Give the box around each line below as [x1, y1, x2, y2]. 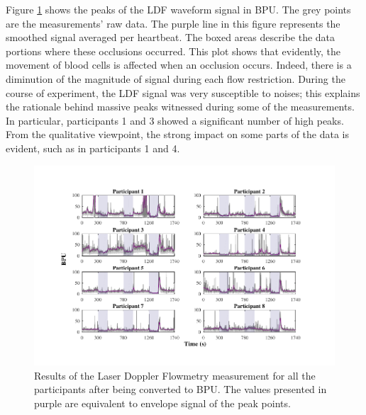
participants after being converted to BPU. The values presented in [34, 382, 327, 397]
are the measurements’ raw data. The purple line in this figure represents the [6, 16, 340, 30]
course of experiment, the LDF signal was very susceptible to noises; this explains [6, 85, 360, 100]
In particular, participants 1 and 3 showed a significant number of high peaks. [6, 113, 344, 127]
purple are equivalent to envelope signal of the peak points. [34, 395, 291, 410]
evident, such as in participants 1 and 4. [6, 140, 180, 155]
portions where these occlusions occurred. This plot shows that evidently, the [6, 43, 341, 58]
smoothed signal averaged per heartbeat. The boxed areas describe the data [6, 30, 335, 45]
